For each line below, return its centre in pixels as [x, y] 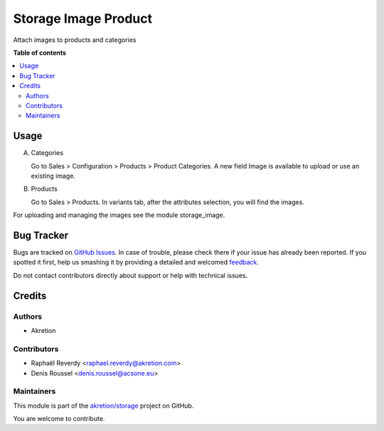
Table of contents [40, 53]
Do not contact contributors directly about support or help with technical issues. [130, 275]
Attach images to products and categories [75, 40]
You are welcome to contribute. [59, 419]
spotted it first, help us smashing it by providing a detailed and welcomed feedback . [136, 262]
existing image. [53, 176]
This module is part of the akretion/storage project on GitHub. [103, 405]
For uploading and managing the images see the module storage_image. [119, 215]
